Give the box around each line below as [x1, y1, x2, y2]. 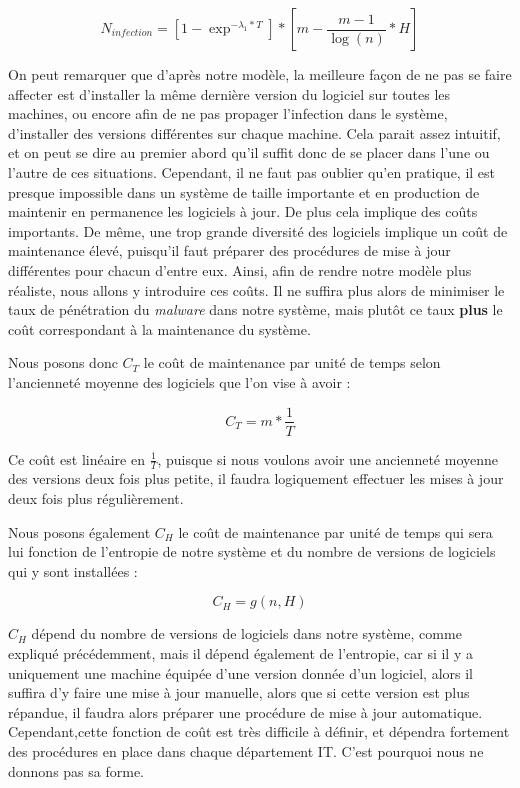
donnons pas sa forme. [8, 760, 144, 781]
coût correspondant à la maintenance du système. [8, 318, 311, 339]
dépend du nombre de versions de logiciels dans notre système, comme [31, 623, 462, 644]
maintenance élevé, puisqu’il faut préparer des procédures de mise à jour [8, 240, 451, 261]
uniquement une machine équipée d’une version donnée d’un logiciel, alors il [8, 662, 473, 683]
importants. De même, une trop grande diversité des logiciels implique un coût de [8, 220, 508, 241]
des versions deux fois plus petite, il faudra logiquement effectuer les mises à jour [8, 468, 504, 489]
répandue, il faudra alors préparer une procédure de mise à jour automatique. [8, 701, 483, 722]
